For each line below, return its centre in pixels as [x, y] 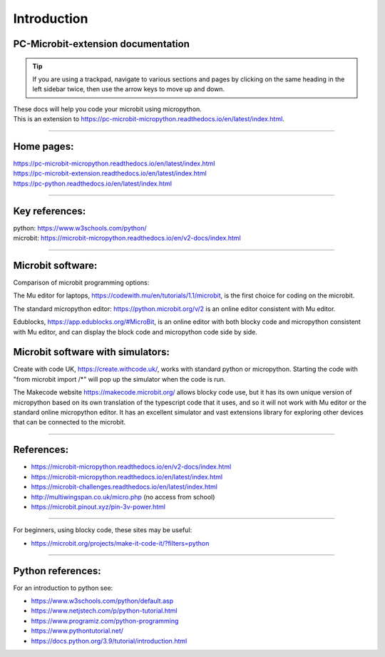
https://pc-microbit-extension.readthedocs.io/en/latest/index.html [110, 173]
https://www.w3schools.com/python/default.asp [102, 601]
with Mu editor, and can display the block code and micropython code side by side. [135, 332]
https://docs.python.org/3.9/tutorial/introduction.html [109, 641]
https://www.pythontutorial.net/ [77, 631]
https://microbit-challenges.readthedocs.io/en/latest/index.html [124, 487]
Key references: [50, 211]
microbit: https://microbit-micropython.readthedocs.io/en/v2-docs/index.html [127, 238]
